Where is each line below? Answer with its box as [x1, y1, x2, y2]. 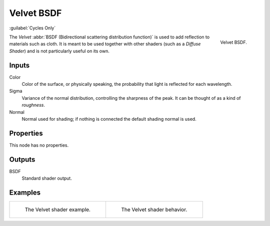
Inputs [9, 61, 30, 69]
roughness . [21, 102, 45, 108]
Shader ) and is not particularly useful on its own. [9, 48, 109, 54]
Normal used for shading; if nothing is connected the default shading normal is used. [21, 116, 197, 122]
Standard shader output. [21, 175, 72, 182]
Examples [9, 188, 41, 197]
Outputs [9, 155, 35, 164]
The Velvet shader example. [24, 206, 91, 213]
